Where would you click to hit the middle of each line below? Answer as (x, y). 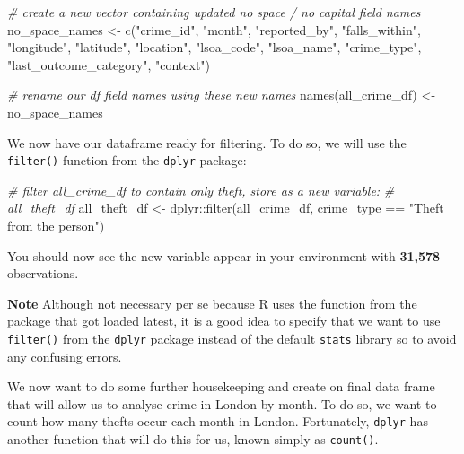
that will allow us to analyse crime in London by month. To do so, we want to (222, 403)
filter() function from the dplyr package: (127, 160)
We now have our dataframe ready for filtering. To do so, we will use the (207, 142)
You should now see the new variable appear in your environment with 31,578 (224, 255)
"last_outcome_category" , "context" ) (109, 64)
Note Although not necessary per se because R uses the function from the (212, 303)
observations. (43, 273)
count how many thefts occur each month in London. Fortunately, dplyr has (218, 421)
